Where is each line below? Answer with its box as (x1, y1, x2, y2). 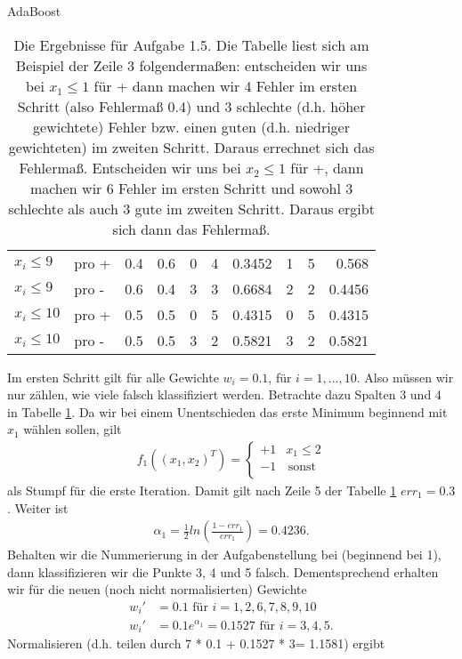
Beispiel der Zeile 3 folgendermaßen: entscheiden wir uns (15, 54, 368, 76)
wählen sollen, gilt (23, 420, 122, 438)
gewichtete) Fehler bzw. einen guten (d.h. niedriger (33, 116, 350, 137)
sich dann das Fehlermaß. (112, 218, 271, 239)
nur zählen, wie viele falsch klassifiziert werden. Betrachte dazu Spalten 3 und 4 (7, 385, 442, 404)
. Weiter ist (7, 498, 69, 517)
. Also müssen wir (356, 367, 454, 386)
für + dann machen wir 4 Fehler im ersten (93, 75, 358, 96)
